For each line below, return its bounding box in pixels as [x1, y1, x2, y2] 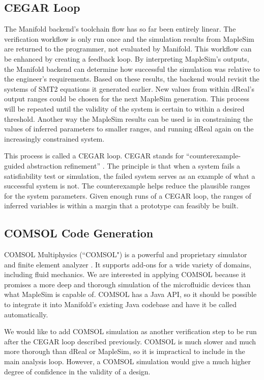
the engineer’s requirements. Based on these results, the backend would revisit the [4, 73, 259, 84]
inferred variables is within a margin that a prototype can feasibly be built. [4, 200, 239, 211]
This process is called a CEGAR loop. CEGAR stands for [4, 150, 184, 161]
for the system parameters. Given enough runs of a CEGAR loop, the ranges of [4, 190, 251, 201]
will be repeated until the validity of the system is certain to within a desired [4, 103, 245, 114]
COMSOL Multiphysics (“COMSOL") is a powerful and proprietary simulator [4, 249, 247, 260]
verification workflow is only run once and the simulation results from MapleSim [4, 33, 254, 44]
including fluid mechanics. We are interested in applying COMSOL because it [4, 269, 246, 280]
